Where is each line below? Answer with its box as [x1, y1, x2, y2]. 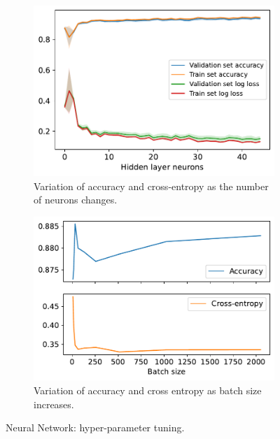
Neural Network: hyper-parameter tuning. [6, 420, 185, 435]
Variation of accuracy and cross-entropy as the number [34, 178, 269, 193]
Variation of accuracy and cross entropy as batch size [34, 383, 262, 398]
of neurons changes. [34, 192, 118, 207]
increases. [34, 396, 74, 411]
